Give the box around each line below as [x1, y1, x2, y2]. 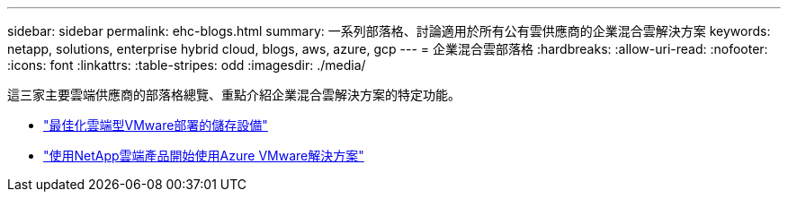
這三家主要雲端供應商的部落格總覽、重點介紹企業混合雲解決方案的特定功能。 [7, 87, 461, 102]
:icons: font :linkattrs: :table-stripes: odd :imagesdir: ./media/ [7, 57, 366, 73]
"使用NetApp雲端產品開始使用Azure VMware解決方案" [43, 148, 364, 163]
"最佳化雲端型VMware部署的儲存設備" [43, 117, 268, 133]
